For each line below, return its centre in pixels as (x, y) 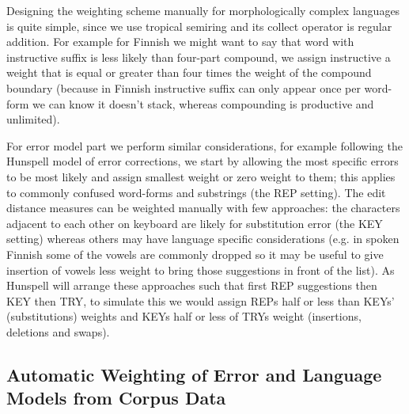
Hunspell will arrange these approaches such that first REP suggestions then (192, 285)
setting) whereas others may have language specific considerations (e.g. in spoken (203, 239)
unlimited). (33, 119)
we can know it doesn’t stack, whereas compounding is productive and (203, 103)
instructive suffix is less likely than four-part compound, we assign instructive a (199, 57)
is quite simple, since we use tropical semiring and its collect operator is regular (199, 26)
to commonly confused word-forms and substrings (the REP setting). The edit (196, 192)
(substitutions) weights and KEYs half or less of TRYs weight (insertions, (184, 316)
